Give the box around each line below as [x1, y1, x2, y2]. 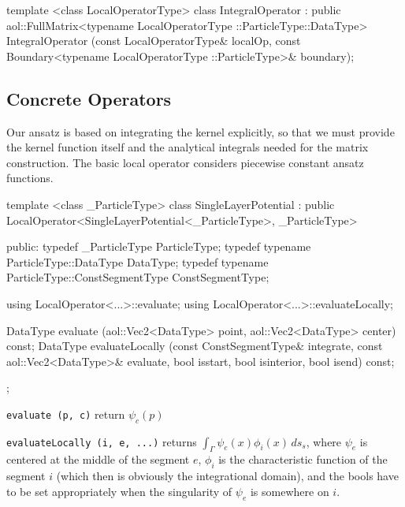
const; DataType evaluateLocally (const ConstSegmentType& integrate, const [6, 337, 383, 354]
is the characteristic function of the [218, 451, 388, 468]
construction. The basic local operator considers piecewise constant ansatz [6, 154, 364, 170]
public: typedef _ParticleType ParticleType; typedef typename [6, 238, 311, 255]
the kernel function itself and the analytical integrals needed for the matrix [6, 139, 369, 155]
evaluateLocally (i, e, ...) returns [6, 433, 197, 449]
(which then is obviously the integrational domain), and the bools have [56, 468, 399, 484]
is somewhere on [250, 483, 329, 499]
